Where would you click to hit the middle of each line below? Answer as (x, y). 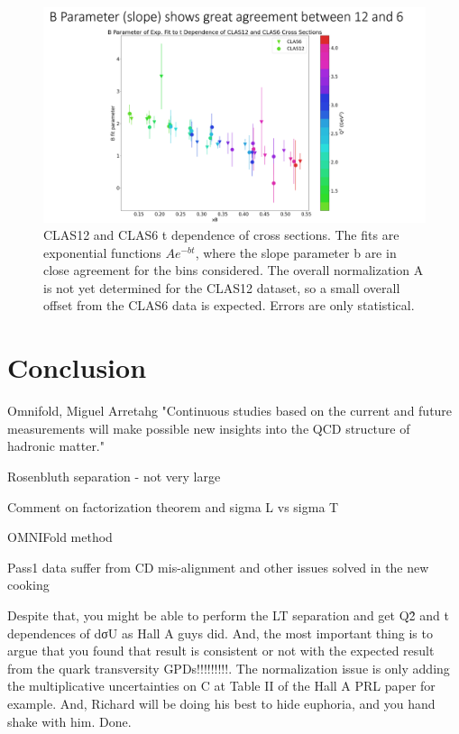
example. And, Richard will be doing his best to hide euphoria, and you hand (221, 703)
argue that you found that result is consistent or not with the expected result (221, 651)
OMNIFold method (60, 537)
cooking (28, 585)
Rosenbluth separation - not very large (114, 476)
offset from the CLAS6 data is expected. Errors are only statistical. (229, 305)
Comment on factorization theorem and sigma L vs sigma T (173, 506)
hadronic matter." (56, 446)
